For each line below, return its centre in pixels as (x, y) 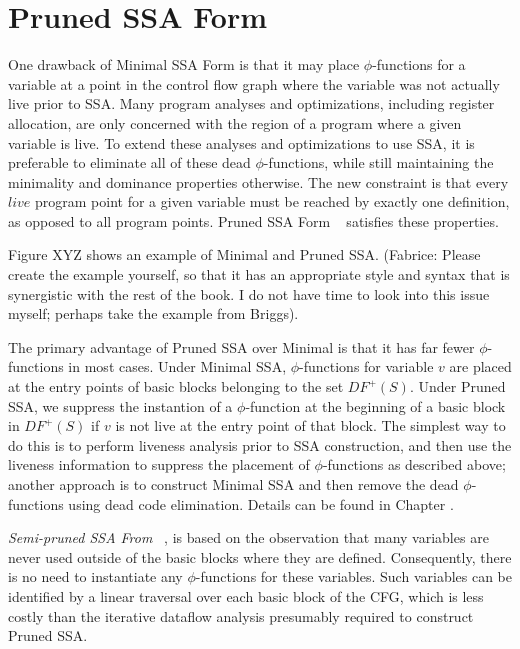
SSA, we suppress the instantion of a (120, 405)
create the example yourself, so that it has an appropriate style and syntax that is (259, 274)
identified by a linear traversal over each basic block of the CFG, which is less (246, 595)
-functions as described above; (414, 464)
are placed (480, 366)
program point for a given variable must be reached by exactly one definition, (272, 201)
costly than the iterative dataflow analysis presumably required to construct (241, 615)
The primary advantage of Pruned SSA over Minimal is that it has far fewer (241, 346)
